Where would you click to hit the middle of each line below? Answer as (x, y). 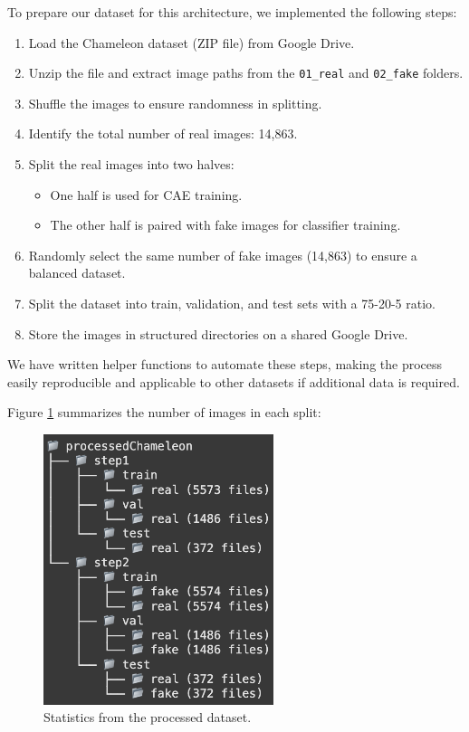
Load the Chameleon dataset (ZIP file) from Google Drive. (191, 42)
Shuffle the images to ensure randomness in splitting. (175, 103)
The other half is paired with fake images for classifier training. (225, 225)
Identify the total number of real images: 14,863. (163, 133)
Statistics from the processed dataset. (148, 717)
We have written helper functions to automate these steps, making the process (225, 364)
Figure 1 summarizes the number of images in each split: (164, 412)
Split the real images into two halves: (131, 164)
